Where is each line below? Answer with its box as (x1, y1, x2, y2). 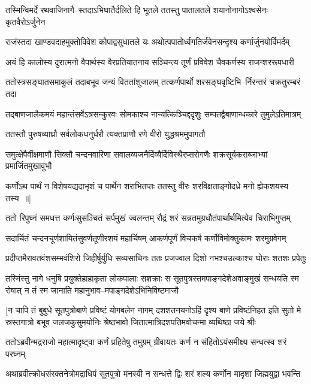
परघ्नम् (5, 347, 25, 359)
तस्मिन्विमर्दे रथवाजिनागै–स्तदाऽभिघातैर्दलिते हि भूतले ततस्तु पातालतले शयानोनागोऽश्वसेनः (5, 4, 268, 16)
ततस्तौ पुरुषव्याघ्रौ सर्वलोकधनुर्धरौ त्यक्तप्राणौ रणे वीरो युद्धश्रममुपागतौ (5, 128, 206, 140)
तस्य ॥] (5, 191, 31, 204)
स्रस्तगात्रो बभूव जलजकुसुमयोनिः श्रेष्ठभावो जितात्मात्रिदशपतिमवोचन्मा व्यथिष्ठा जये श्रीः (5, 315, 256, 328)
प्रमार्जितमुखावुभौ (5, 159, 52, 172)
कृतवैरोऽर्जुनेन (5, 15, 46, 28)
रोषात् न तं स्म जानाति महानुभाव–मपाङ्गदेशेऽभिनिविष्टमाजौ (5, 283, 179, 296)
